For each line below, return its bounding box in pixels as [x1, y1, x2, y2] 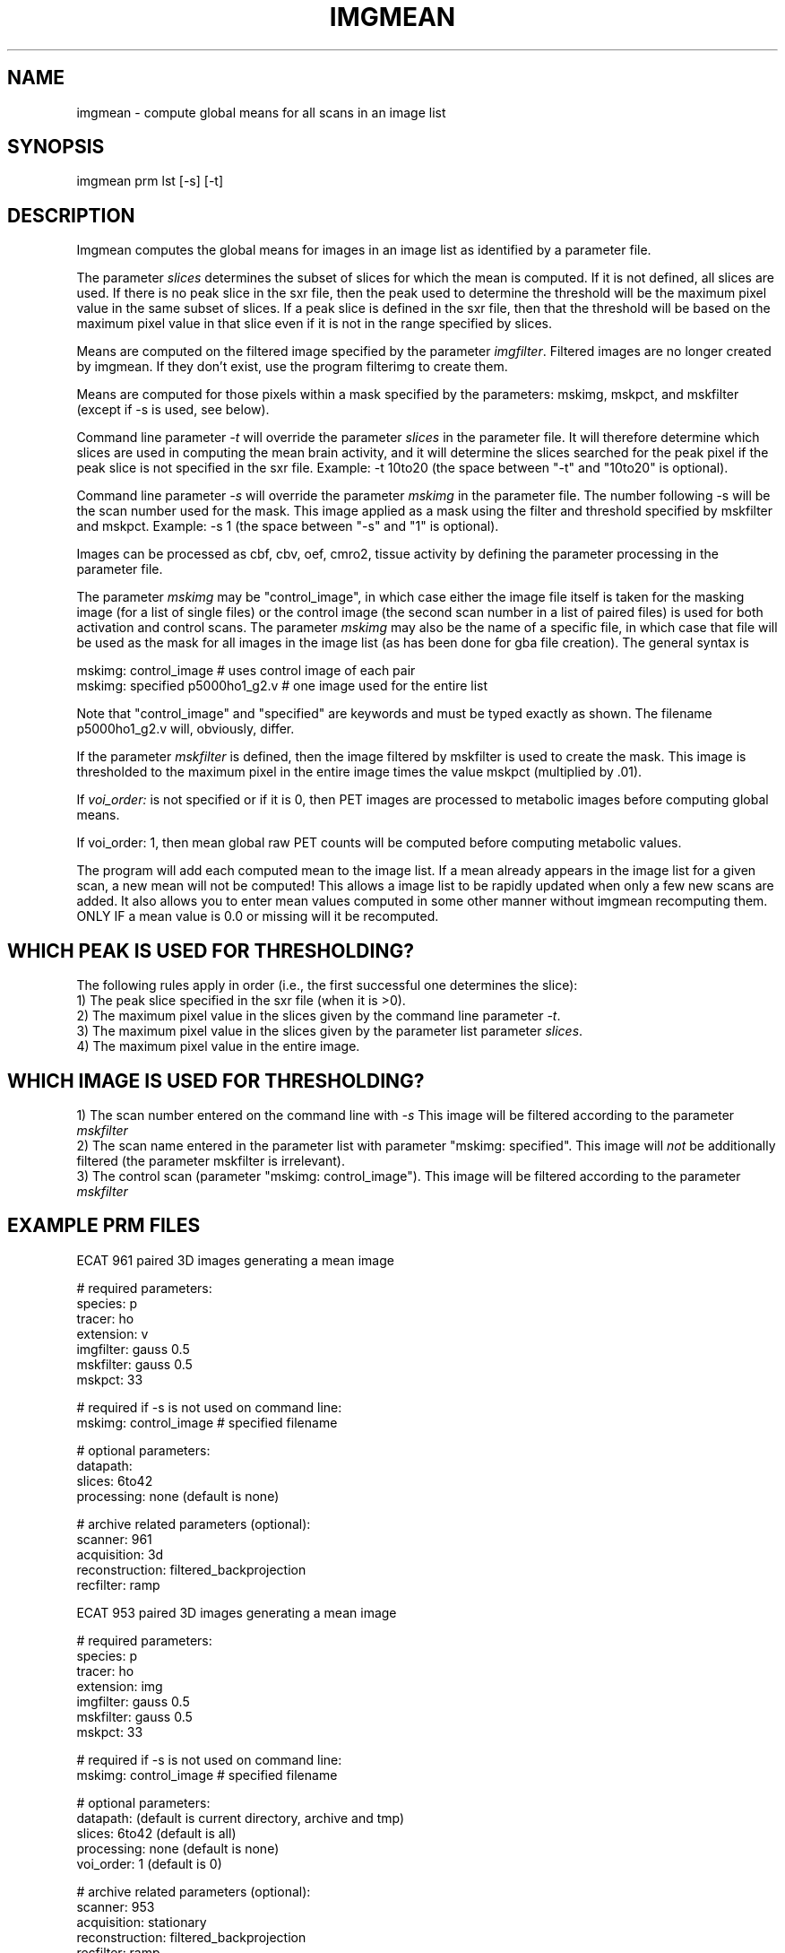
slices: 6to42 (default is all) [76, 1825, 237, 1841]
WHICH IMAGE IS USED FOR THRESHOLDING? [7, 1069, 425, 1092]
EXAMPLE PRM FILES [7, 1214, 201, 1237]
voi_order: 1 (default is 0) [76, 1855, 222, 1871]
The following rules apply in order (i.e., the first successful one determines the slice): [76, 977, 578, 994]
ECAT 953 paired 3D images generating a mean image [76, 1604, 397, 1620]
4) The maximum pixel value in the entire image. [76, 1038, 360, 1055]
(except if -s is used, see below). [76, 402, 270, 418]
